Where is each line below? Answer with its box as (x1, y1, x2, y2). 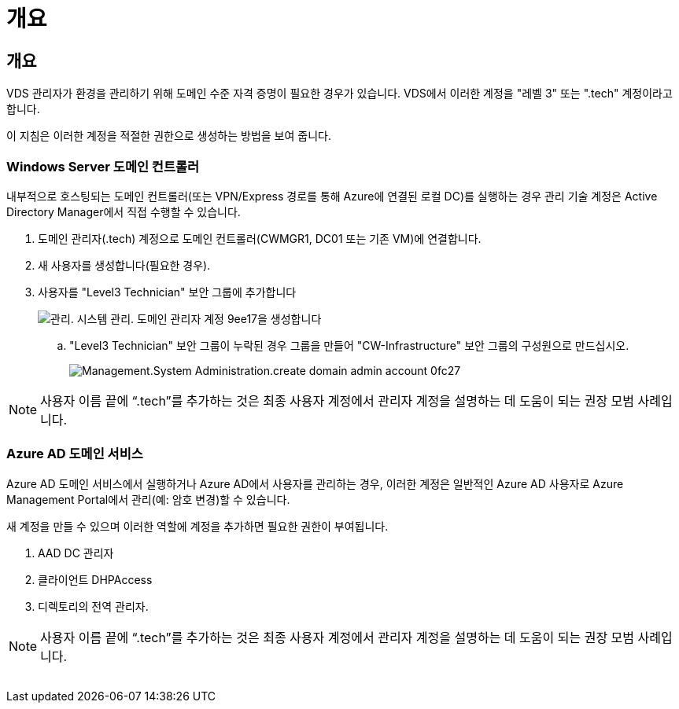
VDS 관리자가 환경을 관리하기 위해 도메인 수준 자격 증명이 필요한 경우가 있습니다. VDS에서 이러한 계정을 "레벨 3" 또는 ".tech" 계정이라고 (6, 86, 673, 101)
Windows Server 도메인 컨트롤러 (6, 158, 200, 174)
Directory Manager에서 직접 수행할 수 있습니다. (6, 204, 241, 219)
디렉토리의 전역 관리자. (38, 599, 149, 613)
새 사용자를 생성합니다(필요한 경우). (38, 258, 211, 272)
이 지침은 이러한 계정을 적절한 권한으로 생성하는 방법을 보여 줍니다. (6, 129, 331, 143)
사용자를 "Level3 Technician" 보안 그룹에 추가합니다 (38, 285, 297, 299)
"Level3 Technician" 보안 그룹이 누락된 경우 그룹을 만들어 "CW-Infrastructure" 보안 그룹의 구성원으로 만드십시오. (69, 338, 629, 352)
